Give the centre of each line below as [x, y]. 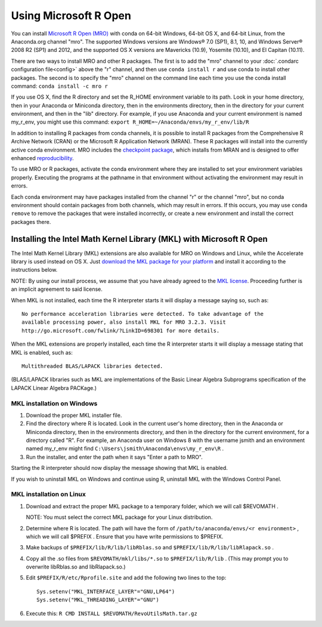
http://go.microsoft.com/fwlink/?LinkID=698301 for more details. [121, 331]
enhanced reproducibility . [42, 158]
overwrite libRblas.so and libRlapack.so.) [76, 567]
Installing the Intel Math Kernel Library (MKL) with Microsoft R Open [139, 239]
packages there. [31, 222]
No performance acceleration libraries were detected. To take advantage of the [143, 314]
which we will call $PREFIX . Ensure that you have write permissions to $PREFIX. [125, 536]
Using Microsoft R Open [71, 16]
